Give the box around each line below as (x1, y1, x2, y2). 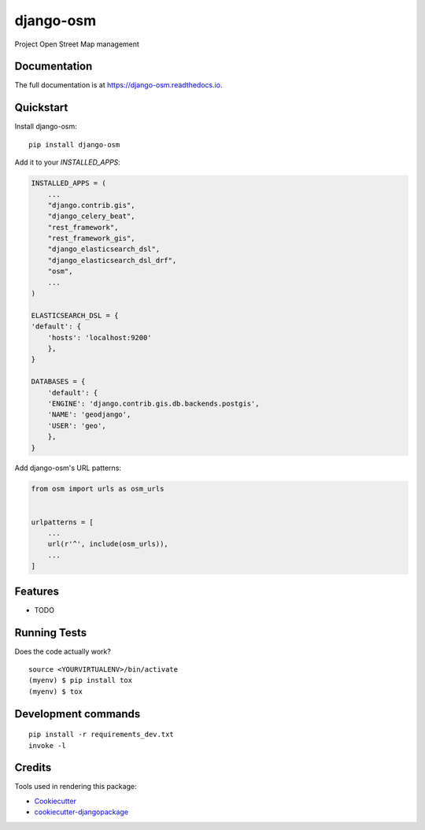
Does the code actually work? (14, 647, 112, 656)
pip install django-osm (28, 140, 120, 149)
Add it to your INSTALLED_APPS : (14, 157, 121, 167)
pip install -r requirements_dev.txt (28, 730, 175, 739)
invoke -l (28, 741, 66, 750)
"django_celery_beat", (47, 212, 135, 220)
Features (14, 584, 59, 598)
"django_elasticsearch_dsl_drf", (47, 256, 177, 265)
